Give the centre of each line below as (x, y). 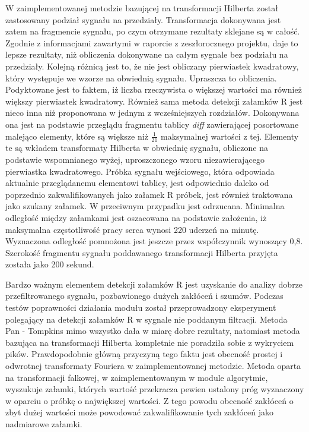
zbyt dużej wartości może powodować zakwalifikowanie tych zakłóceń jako (139, 412)
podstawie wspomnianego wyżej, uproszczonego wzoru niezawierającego (135, 159)
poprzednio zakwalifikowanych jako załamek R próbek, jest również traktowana (149, 194)
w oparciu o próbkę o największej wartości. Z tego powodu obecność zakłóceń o (149, 400)
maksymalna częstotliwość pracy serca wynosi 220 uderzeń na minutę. (132, 229)
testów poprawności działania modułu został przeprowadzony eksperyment (141, 308)
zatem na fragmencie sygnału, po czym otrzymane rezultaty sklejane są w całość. (153, 31)
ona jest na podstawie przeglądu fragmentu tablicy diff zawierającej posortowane (152, 124)
